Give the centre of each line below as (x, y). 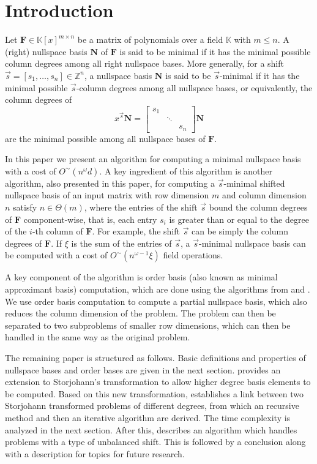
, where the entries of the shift (141, 207)
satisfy (25, 207)
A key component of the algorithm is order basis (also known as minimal (141, 277)
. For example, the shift (136, 231)
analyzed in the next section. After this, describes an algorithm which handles (151, 429)
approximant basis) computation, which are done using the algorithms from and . (158, 289)
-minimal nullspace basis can (252, 243)
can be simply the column (240, 231)
